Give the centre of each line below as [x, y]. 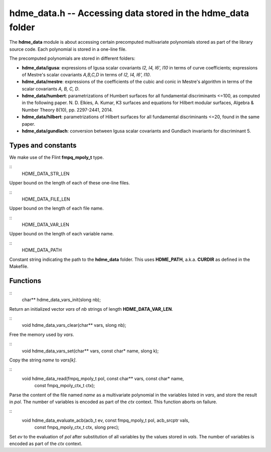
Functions [25, 281]
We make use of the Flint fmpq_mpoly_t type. [56, 157]
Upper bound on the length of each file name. [56, 208]
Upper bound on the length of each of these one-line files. [70, 183]
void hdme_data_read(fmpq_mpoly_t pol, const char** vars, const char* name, [103, 378]
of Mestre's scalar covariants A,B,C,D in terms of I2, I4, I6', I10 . [86, 74]
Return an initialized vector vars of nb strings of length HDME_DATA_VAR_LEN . [91, 309]
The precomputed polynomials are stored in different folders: [72, 58]
